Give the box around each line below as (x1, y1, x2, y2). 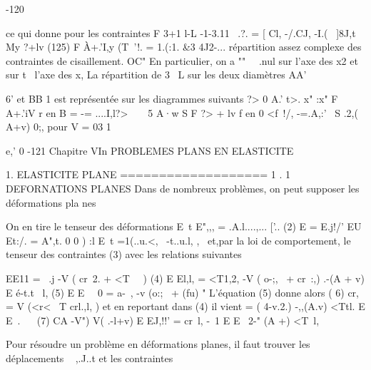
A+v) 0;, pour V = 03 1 (6, 119, 111, 134)
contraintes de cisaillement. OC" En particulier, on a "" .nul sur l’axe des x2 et (6, 53, 358, 68)
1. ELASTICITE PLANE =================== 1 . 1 (6, 167, 291, 182)
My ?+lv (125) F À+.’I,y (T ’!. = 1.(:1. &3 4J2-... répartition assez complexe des (6, 39, 362, 54)
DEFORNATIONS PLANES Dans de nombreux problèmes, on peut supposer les (6, 180, 360, 195)
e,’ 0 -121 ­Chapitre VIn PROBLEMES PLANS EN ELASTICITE (6, 143, 294, 158)
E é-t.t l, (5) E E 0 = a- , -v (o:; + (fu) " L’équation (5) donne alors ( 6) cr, (6, 284, 359, 299)
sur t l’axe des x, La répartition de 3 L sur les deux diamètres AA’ (6, 67, 307, 82)
